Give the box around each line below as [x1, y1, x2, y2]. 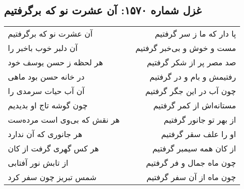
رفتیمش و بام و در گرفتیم [149, 71, 236, 83]
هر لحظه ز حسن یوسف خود [8, 56, 103, 68]
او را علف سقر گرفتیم [161, 128, 236, 140]
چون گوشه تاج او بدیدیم [8, 99, 88, 111]
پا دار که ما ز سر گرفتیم [155, 28, 236, 40]
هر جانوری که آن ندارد [8, 128, 82, 140]
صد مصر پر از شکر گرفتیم [146, 56, 236, 68]
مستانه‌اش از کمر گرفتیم [153, 99, 236, 111]
